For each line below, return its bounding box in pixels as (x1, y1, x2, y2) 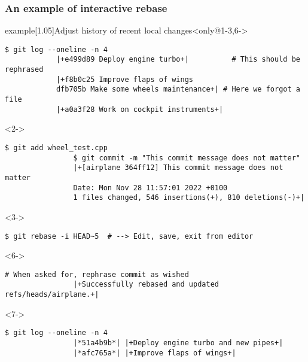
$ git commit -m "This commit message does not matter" (73, 153, 300, 162)
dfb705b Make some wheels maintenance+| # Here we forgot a (56, 85, 300, 94)
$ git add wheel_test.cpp (5, 144, 108, 152)
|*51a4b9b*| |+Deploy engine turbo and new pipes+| (73, 339, 283, 347)
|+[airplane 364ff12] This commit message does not (73, 163, 283, 172)
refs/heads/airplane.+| (5, 290, 99, 299)
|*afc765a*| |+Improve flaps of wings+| (73, 348, 236, 357)
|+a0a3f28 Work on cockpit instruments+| (56, 105, 224, 114)
